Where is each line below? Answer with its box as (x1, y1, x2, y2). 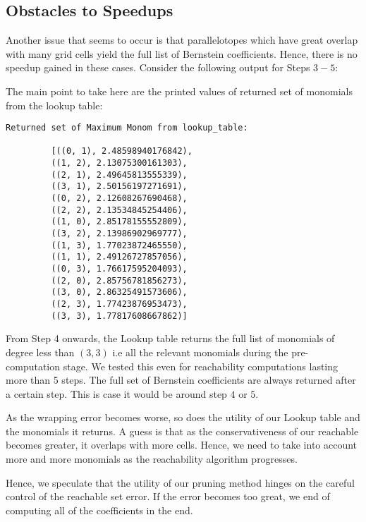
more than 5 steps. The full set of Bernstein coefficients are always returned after (6, 372, 356, 387)
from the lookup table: (6, 97, 103, 112)
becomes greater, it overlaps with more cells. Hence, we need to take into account (6, 437, 358, 452)
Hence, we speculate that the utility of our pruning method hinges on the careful (6, 475, 355, 490)
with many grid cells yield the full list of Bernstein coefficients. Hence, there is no (6, 46, 358, 61)
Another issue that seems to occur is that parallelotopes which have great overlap (6, 32, 358, 47)
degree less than (6, 344, 75, 359)
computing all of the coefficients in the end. (6, 502, 193, 517)
